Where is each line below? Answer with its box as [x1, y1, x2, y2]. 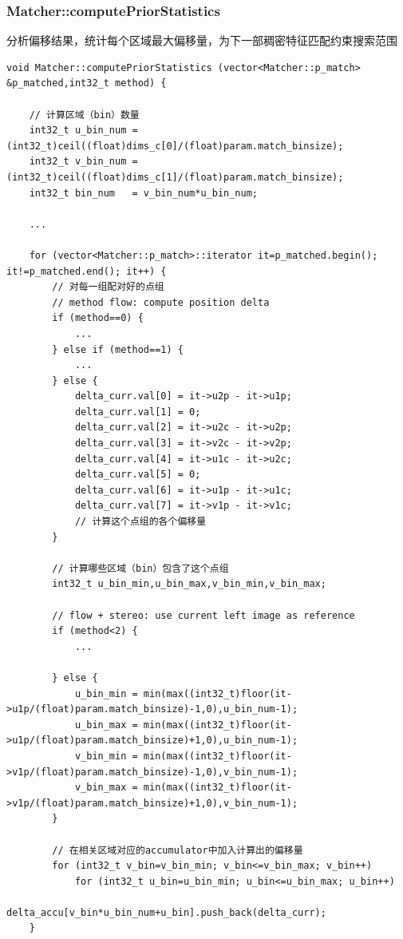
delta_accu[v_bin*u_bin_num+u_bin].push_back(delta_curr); [6, 906, 326, 918]
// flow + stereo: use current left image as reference [52, 609, 355, 621]
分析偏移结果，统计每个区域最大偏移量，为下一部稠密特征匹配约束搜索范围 [6, 32, 397, 49]
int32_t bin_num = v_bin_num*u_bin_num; [29, 187, 258, 199]
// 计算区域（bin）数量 [29, 109, 140, 121]
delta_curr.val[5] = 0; [74, 469, 201, 481]
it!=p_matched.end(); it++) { [6, 265, 167, 277]
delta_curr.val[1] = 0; [74, 406, 201, 418]
